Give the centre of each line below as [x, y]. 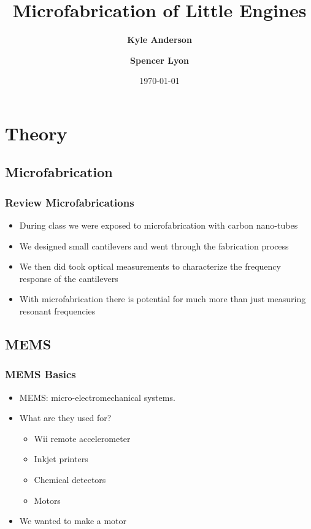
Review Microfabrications [70, 202]
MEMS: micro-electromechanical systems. [97, 397]
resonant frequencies [57, 311]
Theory [36, 133]
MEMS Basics [40, 374]
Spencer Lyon [159, 60]
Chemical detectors [70, 480]
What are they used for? [65, 418]
